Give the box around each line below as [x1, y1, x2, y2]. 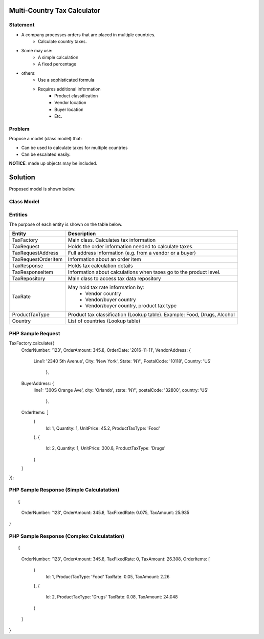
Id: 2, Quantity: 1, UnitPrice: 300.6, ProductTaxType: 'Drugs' [45, 445, 166, 451]
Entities [9, 211, 28, 218]
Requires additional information [38, 86, 101, 92]
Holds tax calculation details [68, 262, 133, 269]
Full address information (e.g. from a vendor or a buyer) [68, 250, 196, 256]
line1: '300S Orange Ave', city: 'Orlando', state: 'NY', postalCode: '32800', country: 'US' [33, 387, 209, 393]
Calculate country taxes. [38, 39, 87, 44]
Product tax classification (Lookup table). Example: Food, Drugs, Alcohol [68, 311, 235, 318]
